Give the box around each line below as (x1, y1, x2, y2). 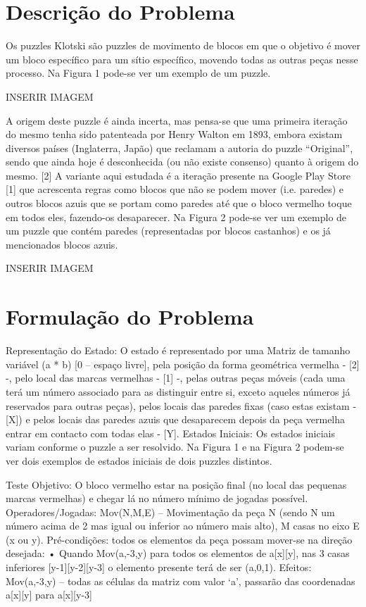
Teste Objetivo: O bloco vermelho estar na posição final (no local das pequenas (6, 477, 347, 492)
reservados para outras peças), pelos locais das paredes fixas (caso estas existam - (6, 398, 357, 413)
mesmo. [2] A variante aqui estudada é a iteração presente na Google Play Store (6, 168, 351, 182)
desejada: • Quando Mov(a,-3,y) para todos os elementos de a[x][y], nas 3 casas (6, 546, 350, 561)
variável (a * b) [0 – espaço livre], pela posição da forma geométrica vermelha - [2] (6, 356, 360, 371)
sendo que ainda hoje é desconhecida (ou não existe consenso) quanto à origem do (6, 154, 359, 169)
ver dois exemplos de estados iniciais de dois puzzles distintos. (6, 453, 272, 468)
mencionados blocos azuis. (6, 237, 118, 251)
